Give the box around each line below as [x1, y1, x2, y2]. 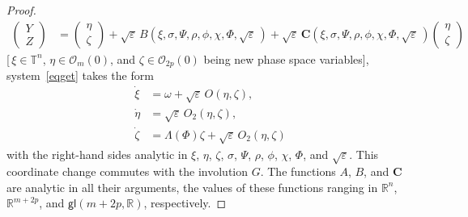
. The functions [260, 163, 336, 180]
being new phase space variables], [203, 50, 369, 67]
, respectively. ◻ [143, 194, 227, 211]
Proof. [6, 2, 36, 18]
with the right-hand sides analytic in [6, 145, 188, 162]
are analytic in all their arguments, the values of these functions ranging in [6, 178, 378, 195]
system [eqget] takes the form [6, 67, 154, 84]
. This [349, 145, 379, 162]
